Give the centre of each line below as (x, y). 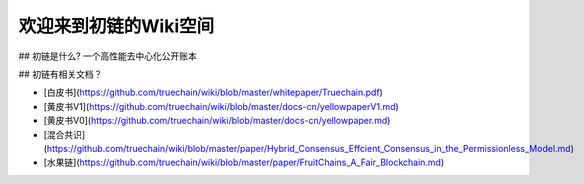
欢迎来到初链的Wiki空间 (116, 26)
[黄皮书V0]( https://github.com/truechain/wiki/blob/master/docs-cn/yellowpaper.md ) (217, 121)
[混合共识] (64, 134)
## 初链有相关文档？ (60, 74)
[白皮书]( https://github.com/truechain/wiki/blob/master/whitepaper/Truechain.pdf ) (213, 92)
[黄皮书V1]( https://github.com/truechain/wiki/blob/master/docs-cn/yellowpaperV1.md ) (221, 106)
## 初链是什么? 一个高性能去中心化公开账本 (107, 56)
